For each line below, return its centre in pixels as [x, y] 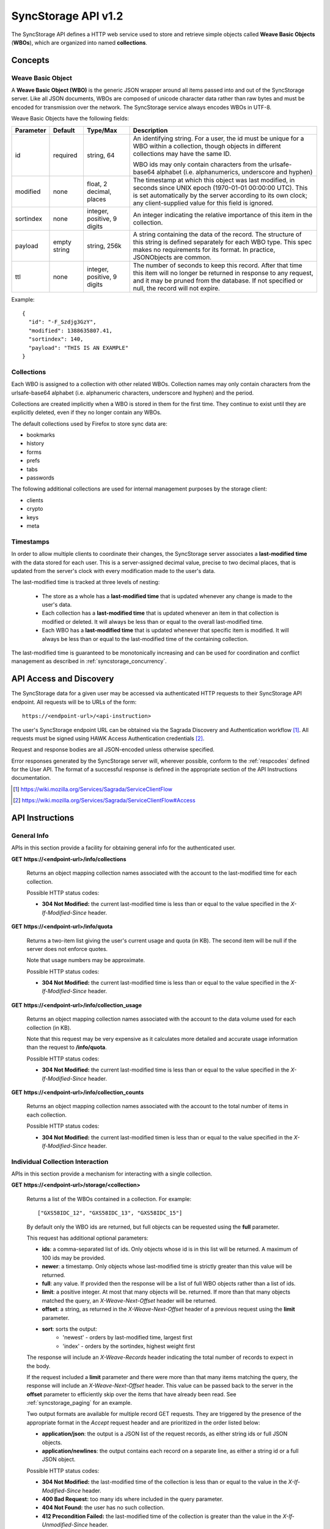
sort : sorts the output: [70, 1329]
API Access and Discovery [63, 679]
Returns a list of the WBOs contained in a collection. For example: [109, 1199]
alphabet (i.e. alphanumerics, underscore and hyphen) [234, 172]
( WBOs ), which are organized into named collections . [79, 42]
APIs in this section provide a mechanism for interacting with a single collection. [112, 1174]
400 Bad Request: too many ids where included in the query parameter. [133, 1499]
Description [150, 130]
